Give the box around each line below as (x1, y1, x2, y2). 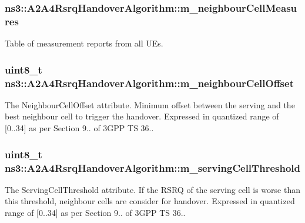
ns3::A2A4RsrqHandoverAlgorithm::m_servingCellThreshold (5, 160, 300, 175)
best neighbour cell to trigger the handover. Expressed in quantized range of (5, 110, 279, 122)
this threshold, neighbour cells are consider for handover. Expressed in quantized (5, 195, 295, 207)
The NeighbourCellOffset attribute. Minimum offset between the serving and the (5, 98, 295, 111)
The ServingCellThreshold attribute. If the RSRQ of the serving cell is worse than (5, 183, 300, 195)
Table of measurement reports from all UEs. (5, 37, 163, 49)
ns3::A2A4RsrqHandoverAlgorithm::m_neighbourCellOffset (5, 75, 294, 90)
